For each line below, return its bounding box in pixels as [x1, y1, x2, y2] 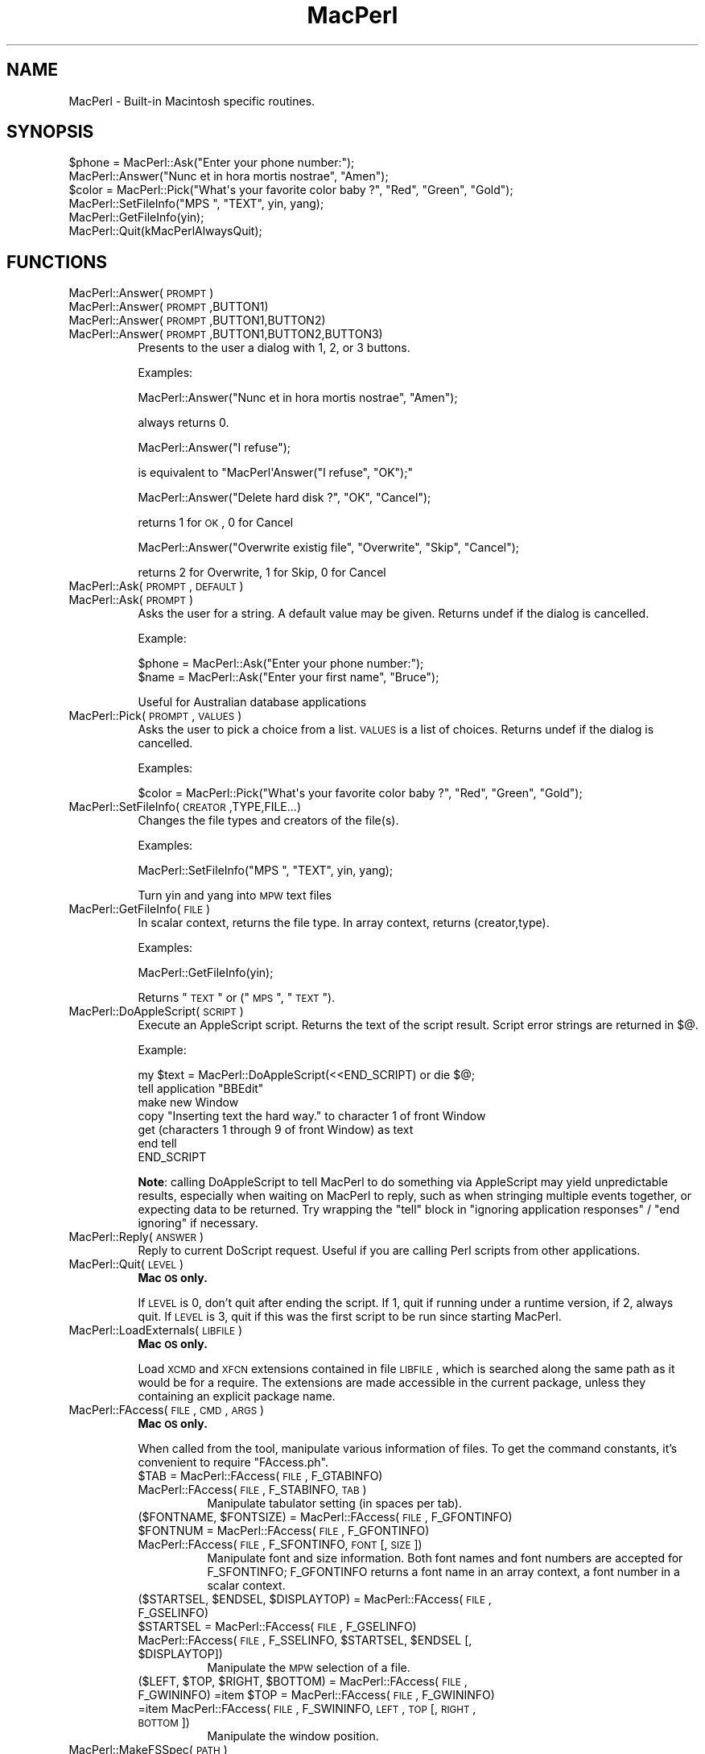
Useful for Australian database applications [138, 695, 367, 709]
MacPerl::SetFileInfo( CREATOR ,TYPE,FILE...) [68, 800, 301, 814]
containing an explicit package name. [138, 1389, 336, 1404]
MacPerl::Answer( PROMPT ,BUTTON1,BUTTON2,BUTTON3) [68, 327, 383, 341]
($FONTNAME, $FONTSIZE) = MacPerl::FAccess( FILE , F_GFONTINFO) [138, 1510, 513, 1524]
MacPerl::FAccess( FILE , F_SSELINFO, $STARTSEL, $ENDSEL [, [138, 1633, 472, 1648]
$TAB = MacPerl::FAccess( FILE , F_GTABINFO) [138, 1469, 383, 1483]
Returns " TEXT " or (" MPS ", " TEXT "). [138, 991, 336, 1005]
